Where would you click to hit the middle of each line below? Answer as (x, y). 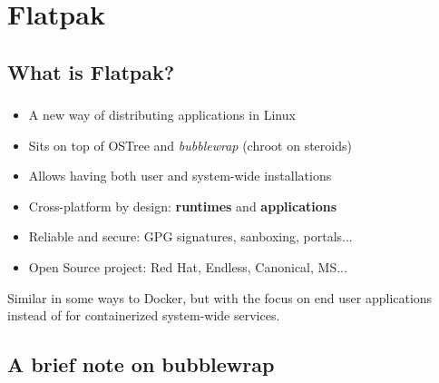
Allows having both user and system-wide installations (180, 176)
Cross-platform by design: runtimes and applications (183, 206)
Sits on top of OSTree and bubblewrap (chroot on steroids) (190, 145)
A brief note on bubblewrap (141, 364)
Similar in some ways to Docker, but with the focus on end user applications (220, 297)
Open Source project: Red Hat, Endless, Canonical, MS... (188, 267)
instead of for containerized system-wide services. (144, 315)
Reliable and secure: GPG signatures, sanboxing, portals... (190, 236)
